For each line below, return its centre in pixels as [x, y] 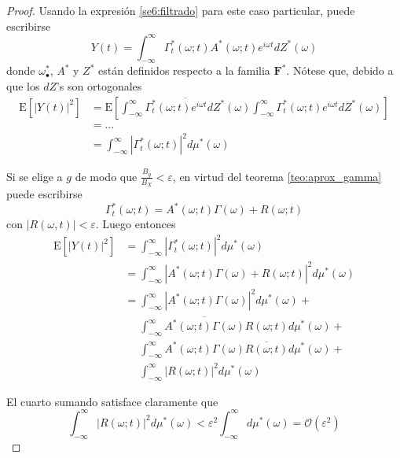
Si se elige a [35, 176]
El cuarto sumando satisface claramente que [112, 401]
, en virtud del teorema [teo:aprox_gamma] [277, 176]
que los [23, 86]
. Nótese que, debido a [340, 70]
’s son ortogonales [99, 86]
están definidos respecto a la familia [184, 70]
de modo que [106, 176]
